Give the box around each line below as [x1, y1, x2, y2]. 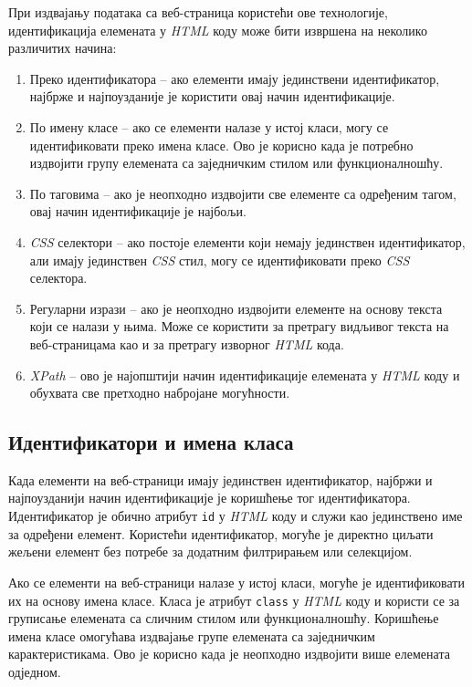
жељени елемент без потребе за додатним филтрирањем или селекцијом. [8, 542, 413, 561]
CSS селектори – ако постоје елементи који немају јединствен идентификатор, [29, 232, 466, 251]
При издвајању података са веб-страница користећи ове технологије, [8, 3, 388, 21]
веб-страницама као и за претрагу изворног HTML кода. [29, 334, 344, 353]
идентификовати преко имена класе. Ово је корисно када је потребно [29, 135, 414, 154]
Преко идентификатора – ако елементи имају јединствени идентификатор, [29, 68, 440, 88]
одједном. [8, 661, 61, 681]
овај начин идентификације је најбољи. [29, 202, 246, 221]
